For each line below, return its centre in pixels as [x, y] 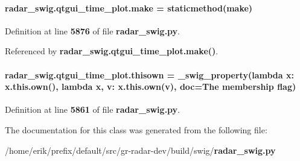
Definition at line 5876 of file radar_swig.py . [93, 30]
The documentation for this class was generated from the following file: [136, 129]
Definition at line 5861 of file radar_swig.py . [93, 109]
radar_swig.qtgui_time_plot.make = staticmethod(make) [129, 8]
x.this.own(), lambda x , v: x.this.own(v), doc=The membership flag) [151, 87]
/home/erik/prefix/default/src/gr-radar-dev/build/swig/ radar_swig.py [140, 150]
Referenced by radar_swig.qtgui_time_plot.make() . [112, 51]
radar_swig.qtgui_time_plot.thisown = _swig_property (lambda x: [149, 74]
